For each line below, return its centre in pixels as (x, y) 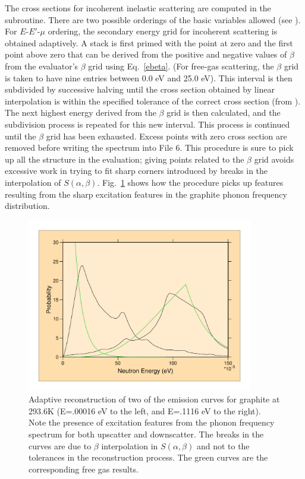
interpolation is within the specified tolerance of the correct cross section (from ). (153, 101)
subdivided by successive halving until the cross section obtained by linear (140, 89)
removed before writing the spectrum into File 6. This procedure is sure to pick (149, 147)
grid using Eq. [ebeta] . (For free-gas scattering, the (181, 66)
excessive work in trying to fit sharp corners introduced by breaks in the (136, 171)
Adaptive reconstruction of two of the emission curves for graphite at (154, 399)
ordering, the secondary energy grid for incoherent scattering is (163, 31)
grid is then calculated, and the (224, 112)
